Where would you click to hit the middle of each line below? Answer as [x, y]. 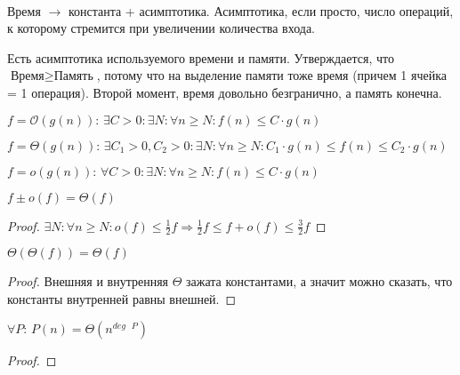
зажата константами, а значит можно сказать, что [319, 281]
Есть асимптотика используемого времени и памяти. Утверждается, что [201, 57]
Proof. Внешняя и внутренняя [88, 281]
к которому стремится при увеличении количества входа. [161, 28]
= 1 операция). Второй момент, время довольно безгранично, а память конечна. [225, 92]
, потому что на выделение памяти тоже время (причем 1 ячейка [271, 75]
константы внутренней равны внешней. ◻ [122, 298]
